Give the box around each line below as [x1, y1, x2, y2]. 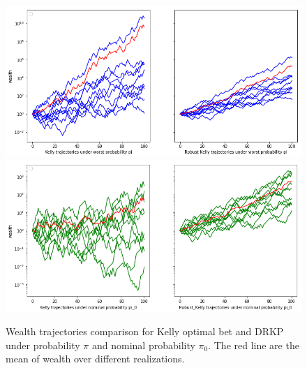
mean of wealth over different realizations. [6, 351, 185, 366]
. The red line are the [208, 337, 299, 352]
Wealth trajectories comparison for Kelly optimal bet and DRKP [6, 324, 284, 339]
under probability [6, 337, 80, 352]
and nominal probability [91, 337, 195, 352]
